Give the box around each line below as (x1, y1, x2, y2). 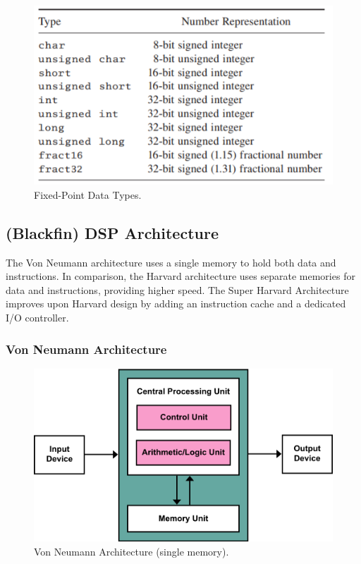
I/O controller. (6, 309, 69, 324)
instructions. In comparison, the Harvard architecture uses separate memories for (6, 269, 355, 283)
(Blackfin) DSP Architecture (6, 221, 219, 243)
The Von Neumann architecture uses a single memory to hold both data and (6, 255, 336, 269)
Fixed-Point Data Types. (34, 187, 142, 202)
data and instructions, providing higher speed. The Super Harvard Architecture (6, 282, 349, 297)
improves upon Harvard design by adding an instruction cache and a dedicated (6, 296, 346, 311)
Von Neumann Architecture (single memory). (34, 544, 229, 558)
